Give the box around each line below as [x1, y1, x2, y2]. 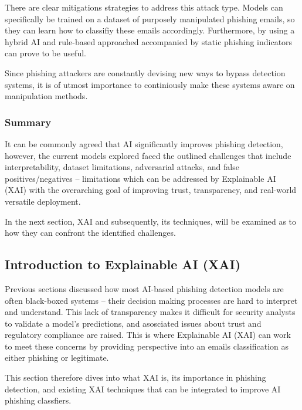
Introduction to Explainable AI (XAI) [5, 255, 241, 273]
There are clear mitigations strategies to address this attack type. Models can [5, 1, 283, 13]
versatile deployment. [5, 195, 81, 207]
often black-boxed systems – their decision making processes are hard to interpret [5, 294, 298, 306]
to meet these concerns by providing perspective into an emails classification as [5, 340, 289, 352]
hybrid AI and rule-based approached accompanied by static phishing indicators [5, 35, 293, 48]
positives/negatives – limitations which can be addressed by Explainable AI [5, 172, 276, 184]
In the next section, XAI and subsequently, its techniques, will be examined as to [5, 215, 297, 227]
